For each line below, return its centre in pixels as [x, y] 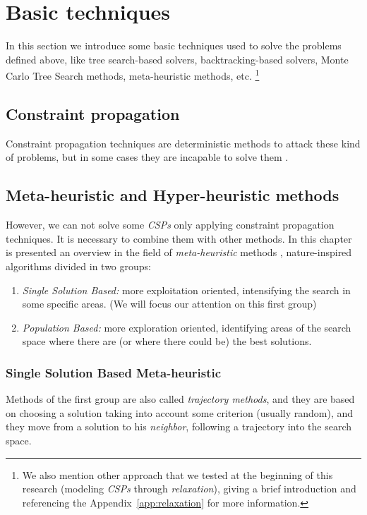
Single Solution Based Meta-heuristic [114, 372]
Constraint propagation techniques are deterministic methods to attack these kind [183, 143]
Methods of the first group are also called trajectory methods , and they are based [180, 399]
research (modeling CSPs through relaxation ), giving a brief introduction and [189, 489]
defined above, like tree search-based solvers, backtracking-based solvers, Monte [177, 59]
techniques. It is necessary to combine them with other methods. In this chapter [179, 238]
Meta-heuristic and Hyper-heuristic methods [173, 195]
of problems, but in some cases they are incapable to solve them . [147, 157]
